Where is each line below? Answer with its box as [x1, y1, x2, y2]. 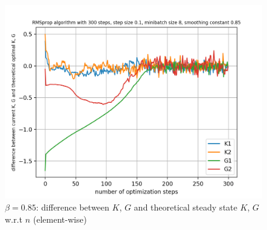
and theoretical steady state [133, 201, 237, 213]
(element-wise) [33, 212, 87, 225]
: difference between [36, 201, 110, 213]
